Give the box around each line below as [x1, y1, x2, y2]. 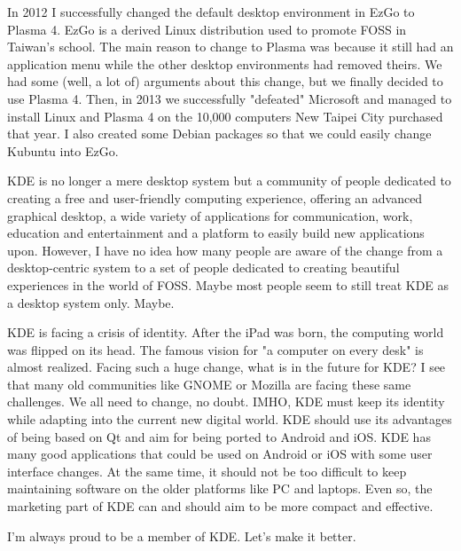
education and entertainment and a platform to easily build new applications [7, 224, 425, 242]
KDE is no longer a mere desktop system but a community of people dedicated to [7, 171, 451, 190]
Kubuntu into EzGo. [7, 141, 119, 160]
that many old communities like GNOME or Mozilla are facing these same [7, 374, 411, 393]
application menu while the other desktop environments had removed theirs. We [7, 54, 442, 73]
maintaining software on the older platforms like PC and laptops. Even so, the [7, 479, 433, 498]
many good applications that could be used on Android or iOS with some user [7, 445, 433, 463]
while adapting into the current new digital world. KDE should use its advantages [7, 410, 452, 429]
